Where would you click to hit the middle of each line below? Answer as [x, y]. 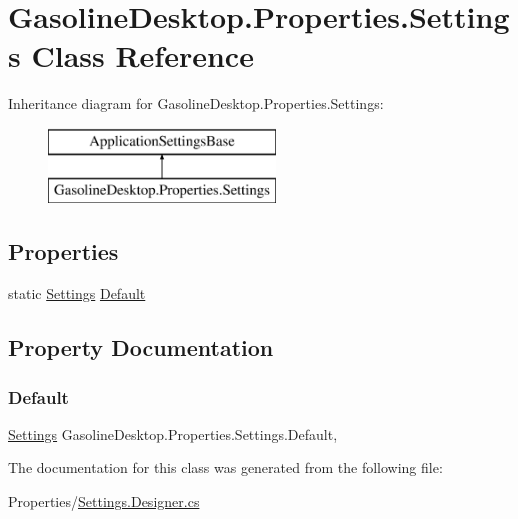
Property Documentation [141, 347]
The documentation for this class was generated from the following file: [225, 467]
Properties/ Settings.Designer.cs [104, 501]
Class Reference [142, 55]
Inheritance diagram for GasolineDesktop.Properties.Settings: [196, 103]
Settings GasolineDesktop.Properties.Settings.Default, [173, 433]
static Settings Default [77, 293]
